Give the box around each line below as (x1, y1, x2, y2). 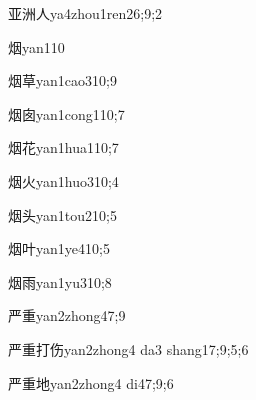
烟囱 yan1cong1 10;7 (8, 103, 125, 124)
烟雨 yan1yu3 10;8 (8, 271, 112, 292)
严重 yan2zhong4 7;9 (8, 305, 126, 326)
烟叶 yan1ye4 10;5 (8, 238, 110, 259)
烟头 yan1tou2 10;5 (8, 204, 117, 225)
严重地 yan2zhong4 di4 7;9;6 (8, 372, 174, 393)
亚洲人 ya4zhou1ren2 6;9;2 (8, 3, 163, 23)
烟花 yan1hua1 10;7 (8, 137, 119, 158)
